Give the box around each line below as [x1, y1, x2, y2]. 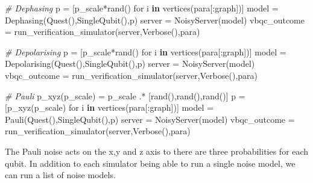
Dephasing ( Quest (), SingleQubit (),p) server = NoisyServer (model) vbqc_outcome [5, 13, 305, 26]
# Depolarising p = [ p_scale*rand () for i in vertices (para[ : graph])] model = [5, 45, 286, 58]
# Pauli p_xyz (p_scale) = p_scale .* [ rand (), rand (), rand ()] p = [5, 89, 245, 102]
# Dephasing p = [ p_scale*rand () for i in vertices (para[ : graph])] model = [5, 2, 279, 14]
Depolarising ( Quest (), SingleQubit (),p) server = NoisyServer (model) [5, 57, 255, 70]
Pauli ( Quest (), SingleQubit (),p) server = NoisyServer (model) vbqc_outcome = [5, 113, 295, 125]
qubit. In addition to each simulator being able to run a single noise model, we [5, 157, 296, 169]
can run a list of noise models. [5, 169, 116, 181]
